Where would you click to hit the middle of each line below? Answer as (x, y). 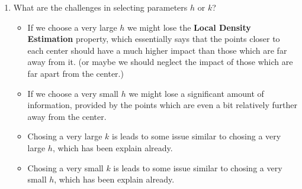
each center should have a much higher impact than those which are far (157, 50)
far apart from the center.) (75, 73)
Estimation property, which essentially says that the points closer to (154, 39)
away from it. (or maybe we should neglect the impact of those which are (160, 62)
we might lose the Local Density (189, 27)
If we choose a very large (72, 27)
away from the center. (67, 116)
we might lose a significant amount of (196, 93)
